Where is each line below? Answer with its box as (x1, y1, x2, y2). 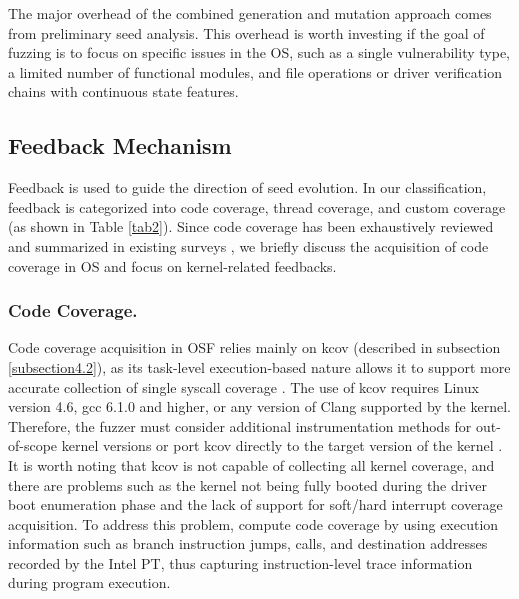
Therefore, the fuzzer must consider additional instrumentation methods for (8, 415, 472, 436)
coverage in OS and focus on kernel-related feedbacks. (8, 255, 337, 276)
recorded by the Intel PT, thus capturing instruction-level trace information (8, 552, 473, 573)
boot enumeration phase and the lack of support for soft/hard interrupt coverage (8, 494, 503, 515)
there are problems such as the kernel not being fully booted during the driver (8, 474, 487, 495)
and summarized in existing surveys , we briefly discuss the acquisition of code (8, 235, 489, 256)
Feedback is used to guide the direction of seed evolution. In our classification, (8, 177, 487, 198)
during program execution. (8, 572, 171, 593)
